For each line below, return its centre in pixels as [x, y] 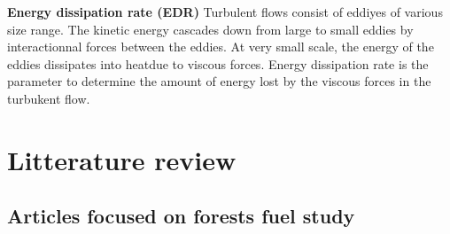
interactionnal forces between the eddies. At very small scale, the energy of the [221, 47]
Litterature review [122, 159]
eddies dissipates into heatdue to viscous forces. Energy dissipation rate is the [218, 63]
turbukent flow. [49, 98]
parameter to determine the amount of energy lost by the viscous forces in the [219, 81]
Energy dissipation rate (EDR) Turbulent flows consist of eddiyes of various [225, 12]
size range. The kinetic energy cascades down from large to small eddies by [210, 29]
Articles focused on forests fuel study [181, 216]
